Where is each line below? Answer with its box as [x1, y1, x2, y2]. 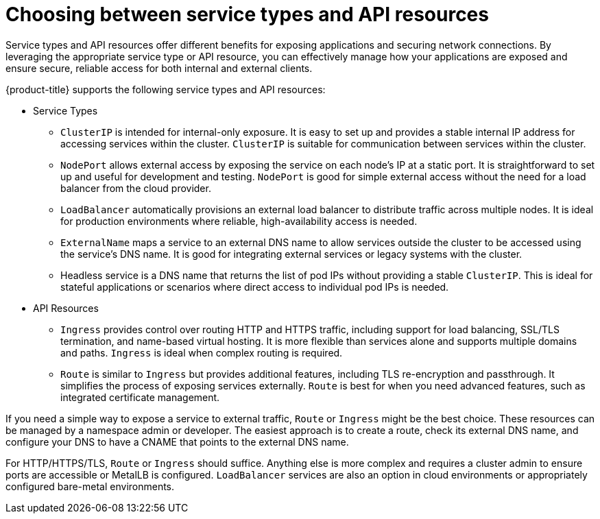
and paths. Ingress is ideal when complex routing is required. [60, 346, 343, 359]
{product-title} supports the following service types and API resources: [5, 83, 326, 95]
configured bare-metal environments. [5, 480, 175, 492]
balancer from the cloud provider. [60, 182, 211, 194]
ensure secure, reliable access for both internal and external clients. [5, 62, 313, 74]
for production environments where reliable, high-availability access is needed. [60, 215, 418, 227]
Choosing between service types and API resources [5, 3, 489, 26]
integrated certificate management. [60, 391, 220, 403]
